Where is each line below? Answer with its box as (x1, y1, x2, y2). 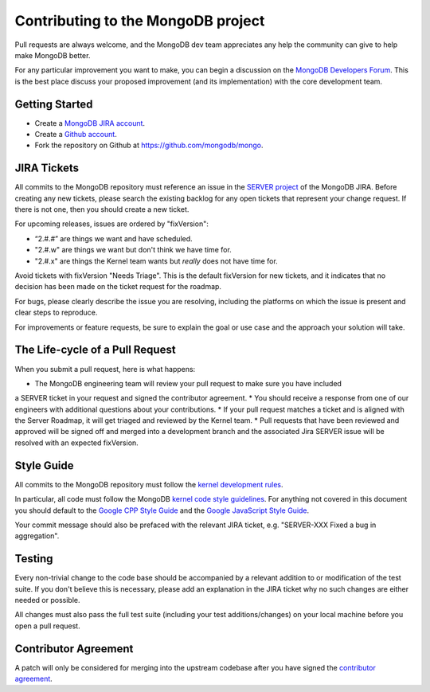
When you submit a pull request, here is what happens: (14, 364, 196, 373)
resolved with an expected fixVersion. (14, 438, 139, 448)
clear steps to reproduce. (14, 307, 98, 318)
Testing (14, 552, 53, 565)
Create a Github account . (34, 130, 117, 139)
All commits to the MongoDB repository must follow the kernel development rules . (14, 479, 283, 489)
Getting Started (14, 97, 93, 111)
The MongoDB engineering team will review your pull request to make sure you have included (34, 378, 342, 388)
